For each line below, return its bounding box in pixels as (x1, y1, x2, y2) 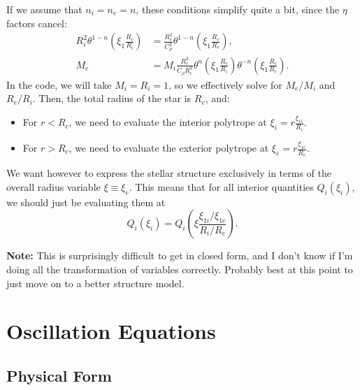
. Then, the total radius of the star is (32, 91, 192, 106)
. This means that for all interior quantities (129, 179, 314, 194)
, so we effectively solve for (168, 77, 282, 92)
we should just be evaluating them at (6, 194, 166, 209)
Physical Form (6, 364, 112, 386)
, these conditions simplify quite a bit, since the (136, 2, 340, 16)
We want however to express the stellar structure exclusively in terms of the (6, 166, 331, 180)
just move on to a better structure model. (6, 275, 185, 290)
